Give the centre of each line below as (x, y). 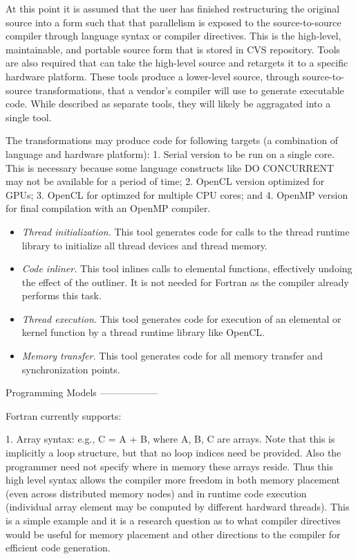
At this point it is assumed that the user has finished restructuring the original (173, 8)
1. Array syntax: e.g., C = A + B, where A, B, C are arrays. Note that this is (170, 439)
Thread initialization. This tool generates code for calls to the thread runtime (186, 231)
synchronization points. (71, 369)
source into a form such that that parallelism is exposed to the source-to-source (173, 22)
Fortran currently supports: (64, 415)
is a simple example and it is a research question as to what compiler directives (173, 520)
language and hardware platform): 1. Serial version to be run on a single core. (170, 153)
